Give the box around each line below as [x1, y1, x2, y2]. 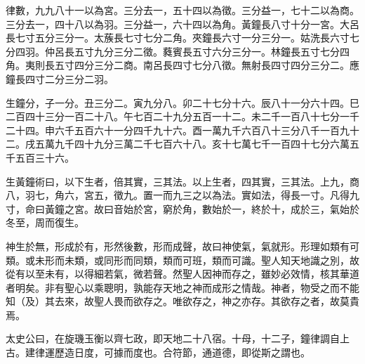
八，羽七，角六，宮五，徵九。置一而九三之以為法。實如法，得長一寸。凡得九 [6, 188, 359, 202]
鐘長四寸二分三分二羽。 [6, 71, 114, 86]
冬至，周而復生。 [6, 215, 84, 230]
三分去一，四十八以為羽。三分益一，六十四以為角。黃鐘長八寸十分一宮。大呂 [6, 16, 359, 31]
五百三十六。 [15, 150, 74, 164]
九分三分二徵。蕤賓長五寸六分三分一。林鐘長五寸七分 [93, 44, 340, 58]
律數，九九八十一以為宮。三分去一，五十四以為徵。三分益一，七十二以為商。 [6, 3, 359, 17]
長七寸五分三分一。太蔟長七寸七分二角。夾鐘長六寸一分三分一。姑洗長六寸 [6, 30, 350, 45]
